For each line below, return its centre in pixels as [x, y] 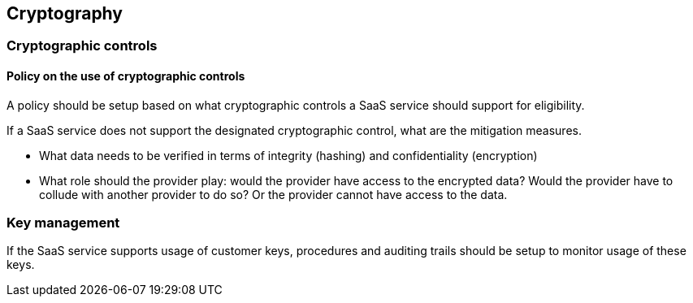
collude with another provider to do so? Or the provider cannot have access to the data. [273, 194]
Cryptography [65, 13]
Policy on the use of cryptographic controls [126, 76]
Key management [63, 223]
